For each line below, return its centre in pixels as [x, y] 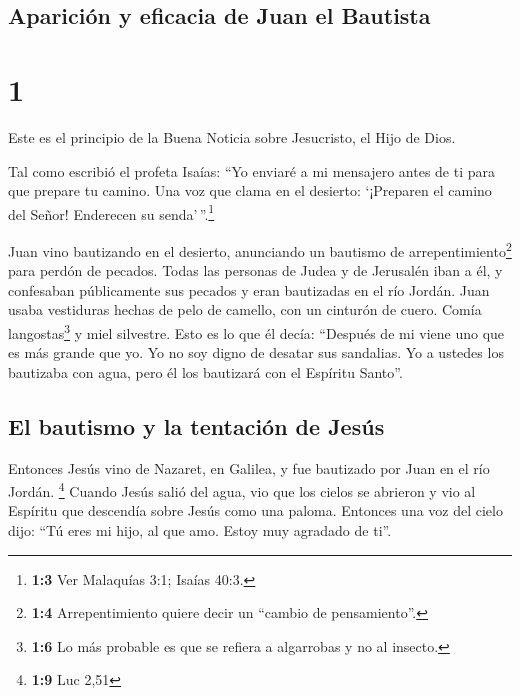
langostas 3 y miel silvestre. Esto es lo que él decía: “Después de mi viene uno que [256, 331]
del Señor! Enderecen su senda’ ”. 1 [111, 212]
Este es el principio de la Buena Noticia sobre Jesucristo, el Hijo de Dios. [232, 136]
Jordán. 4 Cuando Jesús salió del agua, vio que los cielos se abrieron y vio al [242, 489]
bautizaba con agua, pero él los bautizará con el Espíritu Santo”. [205, 371]
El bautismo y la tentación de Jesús [196, 425]
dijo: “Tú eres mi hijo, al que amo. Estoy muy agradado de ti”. [200, 530]
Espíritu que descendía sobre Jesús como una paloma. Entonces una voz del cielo [255, 510]
